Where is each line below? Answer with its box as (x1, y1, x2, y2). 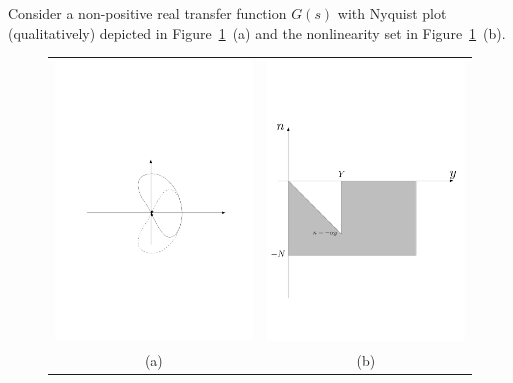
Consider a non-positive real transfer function (8, 3, 287, 24)
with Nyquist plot (337, 3, 447, 24)
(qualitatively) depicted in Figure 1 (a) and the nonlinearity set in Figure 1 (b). (8, 22, 506, 43)
